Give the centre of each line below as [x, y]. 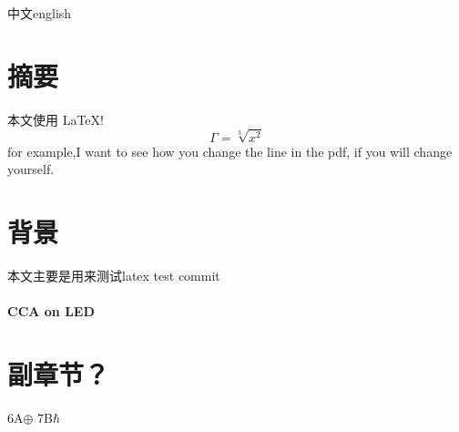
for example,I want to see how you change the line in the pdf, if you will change [230, 151]
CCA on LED [51, 311]
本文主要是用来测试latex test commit [114, 276]
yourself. [31, 169]
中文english [40, 13]
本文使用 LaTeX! [56, 119]
